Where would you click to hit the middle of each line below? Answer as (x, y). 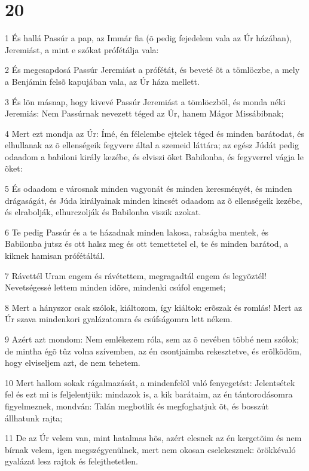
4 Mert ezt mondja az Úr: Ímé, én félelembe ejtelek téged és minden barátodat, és (155, 133)
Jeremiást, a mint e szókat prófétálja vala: (82, 49)
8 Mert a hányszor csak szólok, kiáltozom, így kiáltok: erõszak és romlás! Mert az (154, 307)
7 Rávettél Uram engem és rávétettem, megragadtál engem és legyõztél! (136, 275)
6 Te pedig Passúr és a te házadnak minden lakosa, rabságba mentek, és (137, 232)
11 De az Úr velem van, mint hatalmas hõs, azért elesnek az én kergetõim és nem (153, 438)
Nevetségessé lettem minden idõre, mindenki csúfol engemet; (115, 287)
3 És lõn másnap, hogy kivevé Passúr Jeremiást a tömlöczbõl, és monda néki (145, 101)
